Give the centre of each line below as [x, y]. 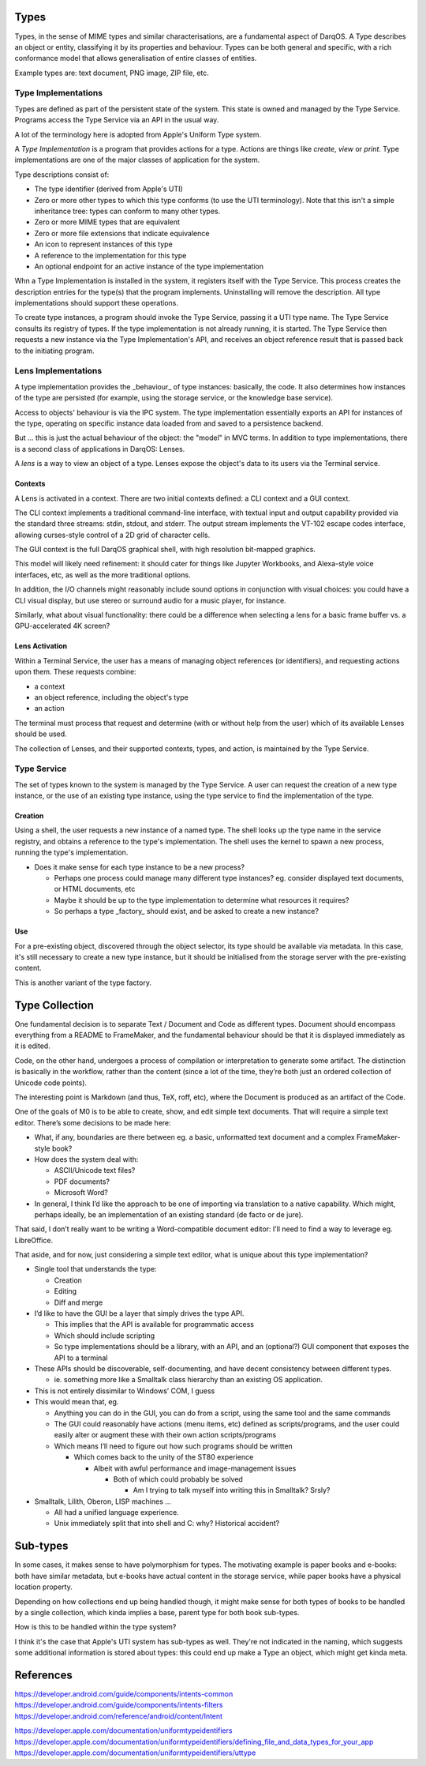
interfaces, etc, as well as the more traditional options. [103, 575]
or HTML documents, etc [95, 889]
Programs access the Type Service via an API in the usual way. [117, 120]
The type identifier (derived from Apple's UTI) [108, 189]
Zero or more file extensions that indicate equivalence [122, 233]
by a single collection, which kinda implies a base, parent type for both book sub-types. [157, 1612]
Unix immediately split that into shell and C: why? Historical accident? [167, 1524]
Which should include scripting [105, 1336]
